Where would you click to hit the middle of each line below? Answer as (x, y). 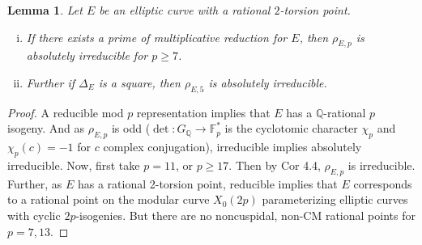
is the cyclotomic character (291, 128)
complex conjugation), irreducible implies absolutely (232, 147)
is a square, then (139, 82)
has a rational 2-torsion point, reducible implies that (207, 183)
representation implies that (203, 112)
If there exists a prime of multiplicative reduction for (157, 37)
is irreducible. (382, 165)
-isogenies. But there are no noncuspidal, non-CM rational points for (245, 215)
